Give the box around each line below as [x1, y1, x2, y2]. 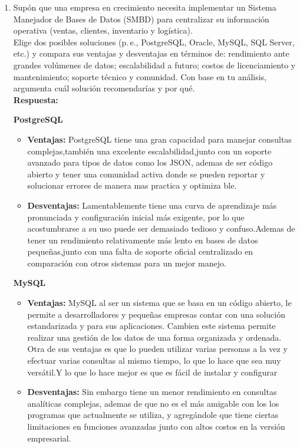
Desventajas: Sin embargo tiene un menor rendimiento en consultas [27, 386, 277, 398]
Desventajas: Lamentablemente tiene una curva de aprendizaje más [27, 199, 277, 211]
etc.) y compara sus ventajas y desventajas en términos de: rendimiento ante [13, 47, 289, 60]
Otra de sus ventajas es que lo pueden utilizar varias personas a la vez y [27, 342, 288, 355]
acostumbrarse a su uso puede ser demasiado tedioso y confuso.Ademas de [27, 222, 295, 235]
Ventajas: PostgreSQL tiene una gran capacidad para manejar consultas [27, 133, 292, 145]
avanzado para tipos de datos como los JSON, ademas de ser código [27, 156, 273, 169]
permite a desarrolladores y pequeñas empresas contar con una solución [27, 308, 285, 320]
